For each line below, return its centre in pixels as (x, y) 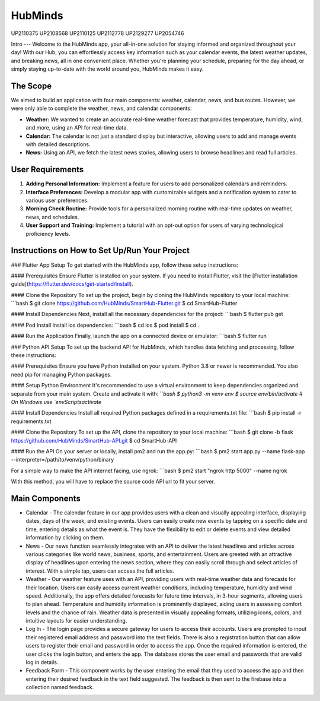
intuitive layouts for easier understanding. (76, 621)
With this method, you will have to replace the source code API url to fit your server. (113, 482)
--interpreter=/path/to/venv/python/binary (63, 460)
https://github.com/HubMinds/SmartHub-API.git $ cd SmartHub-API (94, 440)
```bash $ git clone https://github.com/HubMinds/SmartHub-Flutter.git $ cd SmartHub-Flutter (124, 304)
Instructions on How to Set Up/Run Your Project (100, 250)
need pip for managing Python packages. (61, 374)
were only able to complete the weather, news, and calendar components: (101, 108)
